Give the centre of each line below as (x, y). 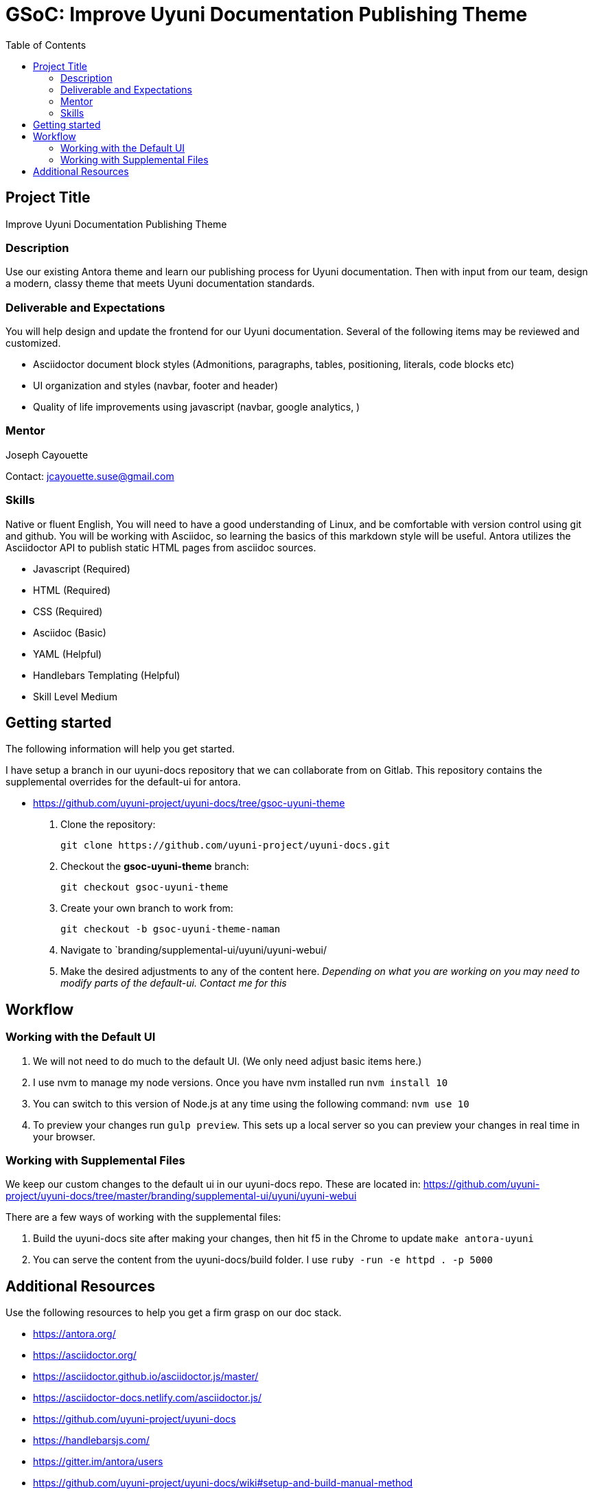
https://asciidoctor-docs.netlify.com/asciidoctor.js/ (147, 1398)
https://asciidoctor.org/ (85, 1355)
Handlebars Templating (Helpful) (107, 675)
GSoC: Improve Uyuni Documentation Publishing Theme (267, 14)
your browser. (64, 1136)
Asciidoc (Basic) (70, 632)
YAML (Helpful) (68, 654)
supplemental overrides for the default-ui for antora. (123, 782)
